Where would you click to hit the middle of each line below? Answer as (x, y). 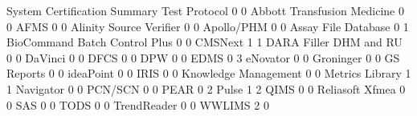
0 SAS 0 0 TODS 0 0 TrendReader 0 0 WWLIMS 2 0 (138, 104)
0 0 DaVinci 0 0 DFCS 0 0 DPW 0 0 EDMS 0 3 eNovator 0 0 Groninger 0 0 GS (203, 57)
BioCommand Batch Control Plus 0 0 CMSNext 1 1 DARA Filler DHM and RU (204, 42)
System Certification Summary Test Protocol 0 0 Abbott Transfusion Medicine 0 (205, 10)
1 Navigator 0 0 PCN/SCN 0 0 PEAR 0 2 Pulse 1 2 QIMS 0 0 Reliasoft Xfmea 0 (206, 88)
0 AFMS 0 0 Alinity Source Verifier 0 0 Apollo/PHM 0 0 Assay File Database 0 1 (208, 26)
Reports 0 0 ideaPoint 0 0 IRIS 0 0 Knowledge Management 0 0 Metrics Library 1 (209, 73)
